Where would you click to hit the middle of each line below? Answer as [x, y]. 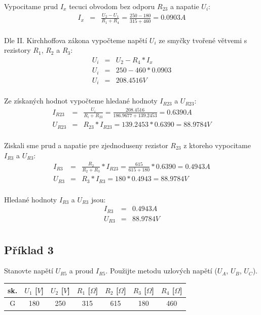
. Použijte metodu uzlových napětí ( [161, 271]
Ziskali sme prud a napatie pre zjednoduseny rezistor [86, 145]
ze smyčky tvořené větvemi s [203, 40]
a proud [81, 271]
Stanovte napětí [29, 271]
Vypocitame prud [31, 6]
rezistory [17, 50]
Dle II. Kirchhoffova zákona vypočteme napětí [76, 40]
